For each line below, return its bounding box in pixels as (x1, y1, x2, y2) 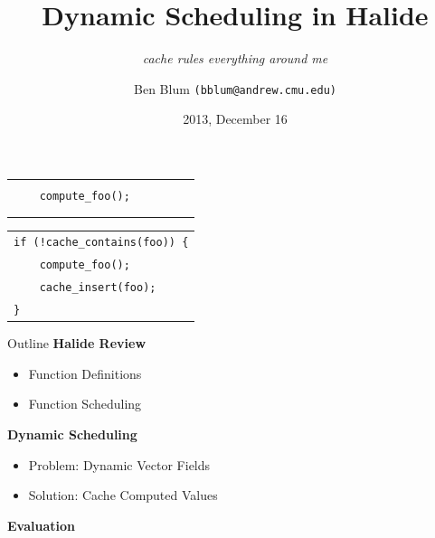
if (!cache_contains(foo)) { (14, 236, 189, 250)
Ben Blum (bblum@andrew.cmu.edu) (134, 79, 336, 98)
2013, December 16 (183, 109, 288, 128)
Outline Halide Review (7, 334, 147, 353)
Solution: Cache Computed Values (28, 486, 218, 505)
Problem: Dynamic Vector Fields (28, 455, 211, 474)
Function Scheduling (28, 394, 142, 413)
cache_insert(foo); (39, 281, 156, 295)
